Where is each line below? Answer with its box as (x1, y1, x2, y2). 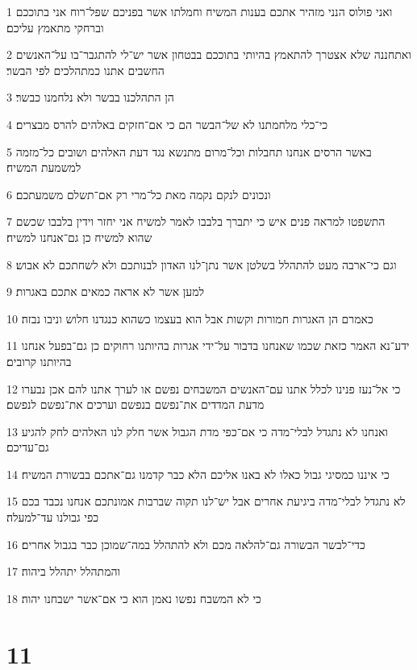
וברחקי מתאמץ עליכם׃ (6, 19, 104, 35)
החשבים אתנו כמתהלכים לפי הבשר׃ (6, 61, 165, 78)
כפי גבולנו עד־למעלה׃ (6, 509, 99, 526)
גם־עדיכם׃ (6, 439, 49, 456)
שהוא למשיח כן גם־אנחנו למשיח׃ (6, 228, 152, 245)
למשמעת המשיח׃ (6, 159, 81, 176)
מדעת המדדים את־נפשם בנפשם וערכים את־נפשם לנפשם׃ (6, 396, 265, 413)
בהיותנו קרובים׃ (6, 352, 72, 369)
